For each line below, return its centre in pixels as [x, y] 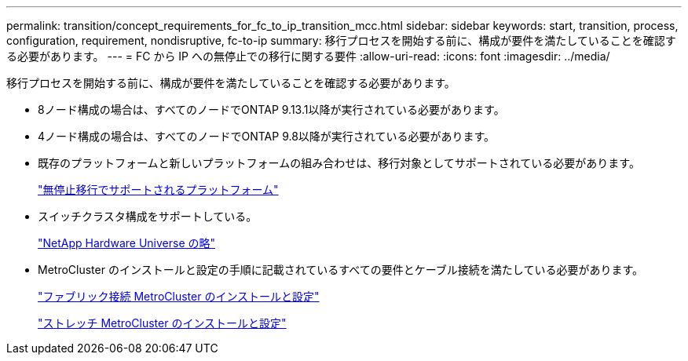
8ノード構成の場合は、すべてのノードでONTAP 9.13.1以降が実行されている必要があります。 [271, 109]
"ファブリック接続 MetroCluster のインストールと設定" [179, 296]
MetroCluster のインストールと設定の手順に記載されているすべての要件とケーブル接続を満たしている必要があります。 [341, 270]
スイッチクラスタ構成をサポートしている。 [148, 216]
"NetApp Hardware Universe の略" [127, 243]
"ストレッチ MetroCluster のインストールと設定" [162, 323]
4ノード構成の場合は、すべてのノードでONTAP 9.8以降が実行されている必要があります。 [267, 136]
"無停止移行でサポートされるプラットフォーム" [158, 190]
